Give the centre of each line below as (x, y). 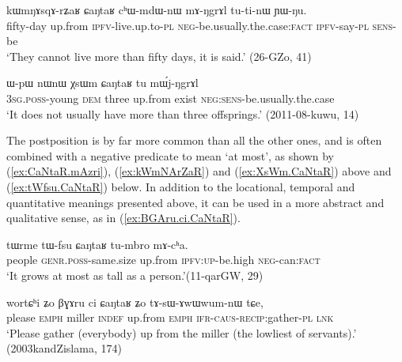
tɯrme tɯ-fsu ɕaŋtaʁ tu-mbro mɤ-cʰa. (97, 244)
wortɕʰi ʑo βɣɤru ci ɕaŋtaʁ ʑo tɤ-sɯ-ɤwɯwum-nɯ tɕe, (135, 302)
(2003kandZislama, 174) (64, 348)
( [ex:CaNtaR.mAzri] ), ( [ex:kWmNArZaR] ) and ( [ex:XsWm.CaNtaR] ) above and (199, 171)
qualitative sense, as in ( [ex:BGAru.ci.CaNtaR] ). (123, 218)
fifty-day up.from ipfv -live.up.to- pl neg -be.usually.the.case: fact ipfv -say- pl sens (200, 25)
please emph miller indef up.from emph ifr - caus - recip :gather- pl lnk (170, 317)
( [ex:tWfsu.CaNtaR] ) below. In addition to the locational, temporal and (181, 186)
